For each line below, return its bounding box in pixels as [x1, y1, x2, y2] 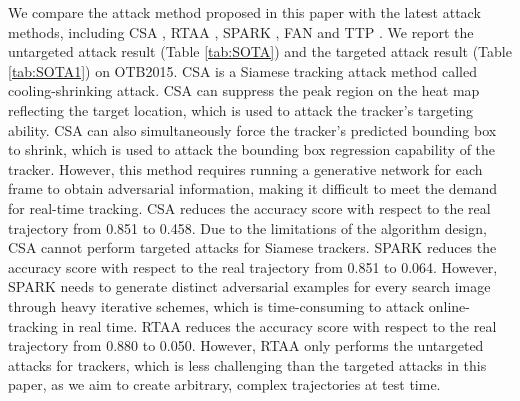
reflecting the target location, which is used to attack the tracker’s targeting [8, 99, 474, 120]
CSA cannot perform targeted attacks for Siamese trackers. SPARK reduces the [8, 237, 497, 258]
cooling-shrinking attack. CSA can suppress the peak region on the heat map [8, 80, 480, 101]
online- [428, 295, 470, 316]
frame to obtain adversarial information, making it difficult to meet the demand [8, 178, 498, 199]
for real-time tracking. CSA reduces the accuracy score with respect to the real [8, 197, 491, 218]
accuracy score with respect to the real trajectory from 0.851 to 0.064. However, [8, 256, 498, 277]
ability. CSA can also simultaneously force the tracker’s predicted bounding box [8, 119, 497, 140]
